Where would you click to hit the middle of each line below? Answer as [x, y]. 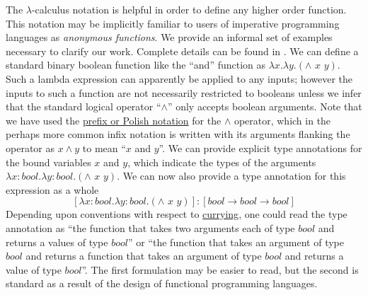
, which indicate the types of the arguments [222, 162]
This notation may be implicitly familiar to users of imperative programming [173, 23]
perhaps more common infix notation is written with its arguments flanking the [178, 134]
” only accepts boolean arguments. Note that [265, 106]
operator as [30, 147]
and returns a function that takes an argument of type [144, 256]
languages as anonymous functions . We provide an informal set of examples [169, 37]
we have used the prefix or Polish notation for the [114, 120]
